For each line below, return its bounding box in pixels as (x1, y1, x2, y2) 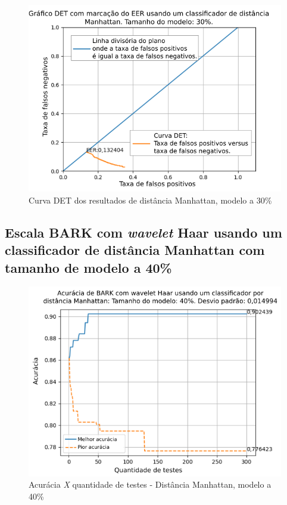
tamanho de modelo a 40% (5, 258, 172, 276)
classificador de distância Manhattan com (5, 241, 265, 259)
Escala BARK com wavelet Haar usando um (5, 223, 282, 241)
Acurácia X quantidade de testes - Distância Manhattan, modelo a (29, 478, 272, 491)
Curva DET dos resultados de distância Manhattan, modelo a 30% (29, 193, 272, 206)
